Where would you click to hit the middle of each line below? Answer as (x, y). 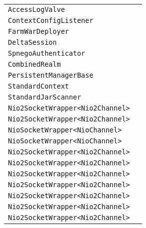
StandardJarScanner (45, 97)
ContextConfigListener (51, 20)
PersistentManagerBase (51, 75)
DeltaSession (33, 42)
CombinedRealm (35, 64)
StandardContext (38, 86)
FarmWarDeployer (38, 31)
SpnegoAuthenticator (47, 53)
